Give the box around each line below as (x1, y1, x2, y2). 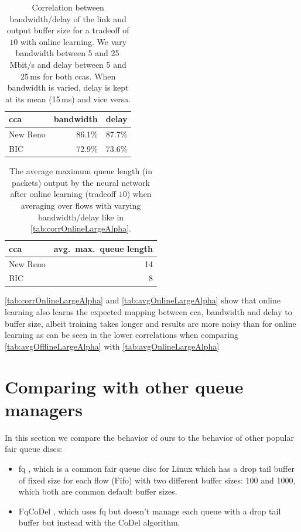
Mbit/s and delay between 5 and (9, 58, 126, 70)
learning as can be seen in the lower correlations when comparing (5, 329, 239, 341)
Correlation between (32, 1, 104, 13)
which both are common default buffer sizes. (18, 485, 177, 498)
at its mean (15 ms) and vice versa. (5, 92, 131, 105)
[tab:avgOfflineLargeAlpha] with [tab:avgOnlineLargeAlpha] (5, 340, 220, 352)
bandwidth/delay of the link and (9, 12, 126, 25)
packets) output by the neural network (12, 176, 150, 188)
